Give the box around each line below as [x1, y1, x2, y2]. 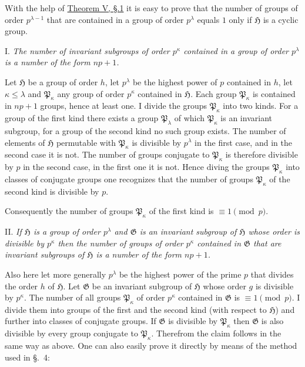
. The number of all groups [24, 291, 121, 303]
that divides [250, 268, 294, 280]
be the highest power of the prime [119, 268, 242, 280]
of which [174, 112, 205, 124]
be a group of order [28, 75, 98, 88]
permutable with [56, 136, 116, 148]
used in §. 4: [5, 351, 50, 363]
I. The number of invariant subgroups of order [5, 44, 170, 56]
